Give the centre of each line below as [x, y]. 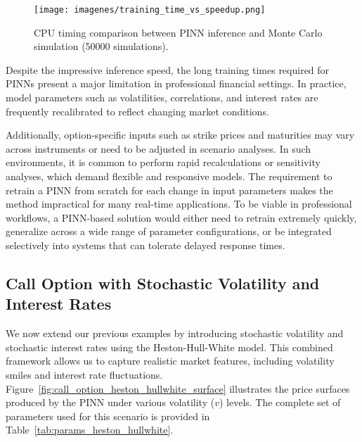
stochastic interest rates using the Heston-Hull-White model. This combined [169, 347]
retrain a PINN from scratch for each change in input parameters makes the [169, 190]
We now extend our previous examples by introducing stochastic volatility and [175, 333]
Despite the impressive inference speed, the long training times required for [168, 69]
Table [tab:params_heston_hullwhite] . [90, 430]
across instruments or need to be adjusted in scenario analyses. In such [159, 148]
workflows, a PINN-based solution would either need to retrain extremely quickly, [181, 217]
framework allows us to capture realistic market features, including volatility [170, 361]
